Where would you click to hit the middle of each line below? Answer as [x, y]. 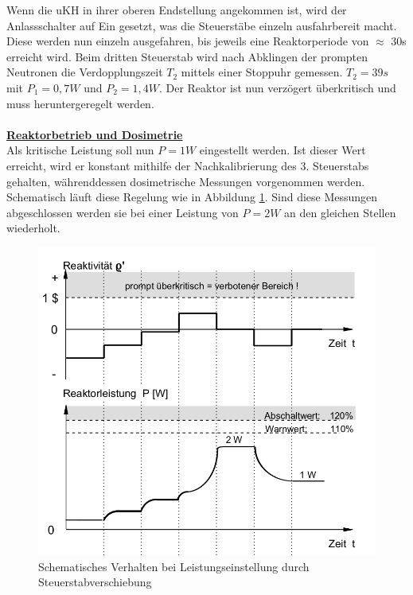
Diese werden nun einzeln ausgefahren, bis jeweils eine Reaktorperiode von [188, 41]
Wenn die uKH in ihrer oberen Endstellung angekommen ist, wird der [177, 10]
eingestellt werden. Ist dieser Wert [282, 150]
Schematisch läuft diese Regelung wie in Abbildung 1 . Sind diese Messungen [192, 197]
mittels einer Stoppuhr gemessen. [262, 72]
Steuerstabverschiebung [95, 582]
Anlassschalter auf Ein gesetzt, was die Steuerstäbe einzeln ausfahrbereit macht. [202, 25]
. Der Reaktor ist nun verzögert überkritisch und [277, 87]
